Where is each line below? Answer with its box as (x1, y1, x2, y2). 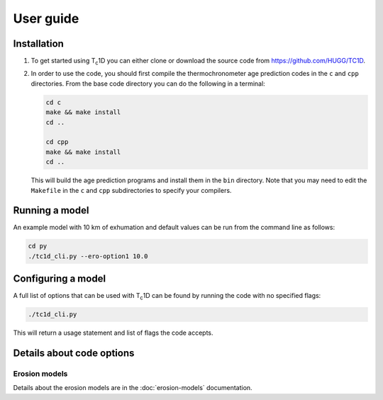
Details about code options (13, 348, 135, 360)
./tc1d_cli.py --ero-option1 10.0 (28, 252, 148, 260)
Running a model (13, 204, 89, 216)
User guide (13, 11, 79, 26)
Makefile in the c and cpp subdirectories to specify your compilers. (30, 186, 232, 194)
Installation (13, 38, 64, 50)
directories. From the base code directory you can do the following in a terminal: (30, 79, 265, 88)
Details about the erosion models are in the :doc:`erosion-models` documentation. (13, 384, 252, 392)
